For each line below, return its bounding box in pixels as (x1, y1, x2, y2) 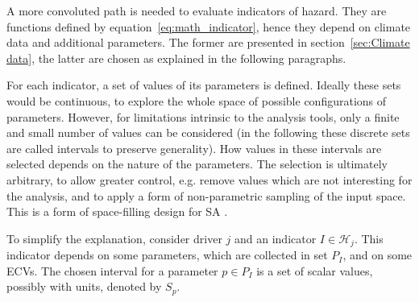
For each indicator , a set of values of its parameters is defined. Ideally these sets (6, 77, 401, 93)
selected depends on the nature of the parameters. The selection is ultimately (6, 155, 388, 172)
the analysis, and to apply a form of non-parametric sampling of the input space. (6, 187, 406, 204)
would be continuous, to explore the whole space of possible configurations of (6, 92, 387, 109)
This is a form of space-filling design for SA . (6, 203, 228, 220)
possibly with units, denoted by (6, 278, 162, 295)
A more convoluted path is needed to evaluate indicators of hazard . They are (6, 2, 387, 19)
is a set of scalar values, (256, 262, 373, 279)
